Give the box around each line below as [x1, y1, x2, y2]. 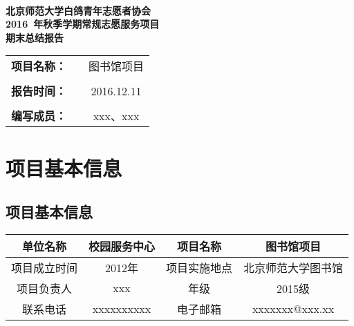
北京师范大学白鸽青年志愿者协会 [6, 3, 151, 17]
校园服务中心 [88, 238, 156, 254]
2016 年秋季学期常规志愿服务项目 [6, 17, 160, 31]
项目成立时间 [11, 259, 78, 276]
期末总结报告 [6, 30, 64, 44]
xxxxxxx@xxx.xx [252, 300, 335, 317]
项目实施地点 [166, 259, 233, 276]
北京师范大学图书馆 [243, 259, 344, 276]
